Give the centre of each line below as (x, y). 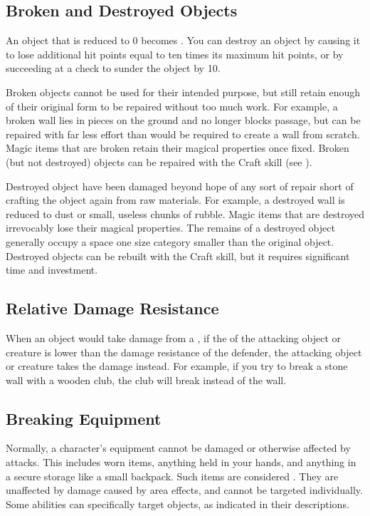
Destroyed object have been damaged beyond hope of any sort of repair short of (180, 186)
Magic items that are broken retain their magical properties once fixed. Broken (178, 148)
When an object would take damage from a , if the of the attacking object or (174, 337)
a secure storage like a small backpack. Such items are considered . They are (172, 476)
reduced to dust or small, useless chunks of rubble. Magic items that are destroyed (185, 213)
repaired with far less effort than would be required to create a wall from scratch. (183, 134)
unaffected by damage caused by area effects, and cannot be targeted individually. (184, 490)
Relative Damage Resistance (112, 308)
